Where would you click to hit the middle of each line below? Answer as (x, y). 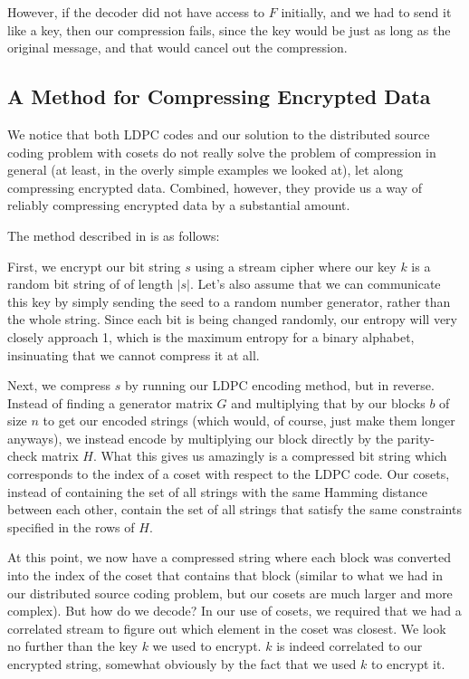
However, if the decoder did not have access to (136, 12)
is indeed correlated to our (349, 646)
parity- (416, 438)
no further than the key (72, 646)
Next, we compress (59, 385)
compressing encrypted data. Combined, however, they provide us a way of (215, 187)
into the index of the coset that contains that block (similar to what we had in (225, 575)
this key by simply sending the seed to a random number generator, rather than (229, 301)
